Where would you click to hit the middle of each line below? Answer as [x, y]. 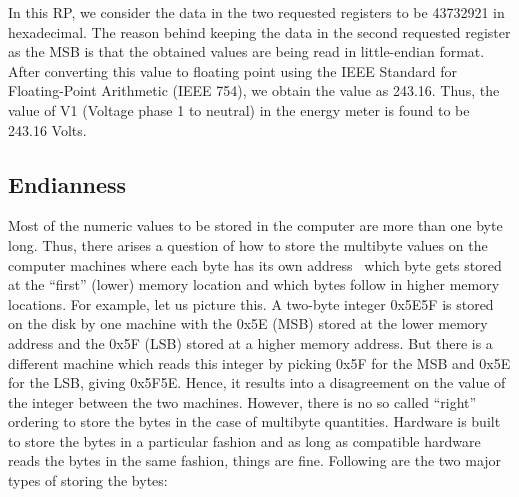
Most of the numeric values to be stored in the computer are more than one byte [255, 225]
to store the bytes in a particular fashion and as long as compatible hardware [244, 440]
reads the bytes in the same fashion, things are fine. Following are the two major [255, 460]
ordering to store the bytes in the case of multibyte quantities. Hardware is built [254, 421]
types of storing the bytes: [88, 480]
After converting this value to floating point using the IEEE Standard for [232, 70]
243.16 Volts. [47, 129]
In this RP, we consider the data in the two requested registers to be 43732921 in [256, 12]
